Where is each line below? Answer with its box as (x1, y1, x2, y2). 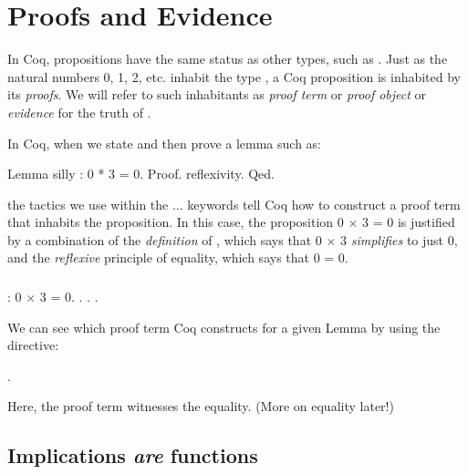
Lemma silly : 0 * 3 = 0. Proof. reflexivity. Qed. (7, 164, 275, 183)
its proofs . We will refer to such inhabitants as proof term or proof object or (7, 85, 427, 104)
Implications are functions (7, 441, 258, 469)
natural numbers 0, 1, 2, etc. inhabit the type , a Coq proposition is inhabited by (7, 67, 462, 86)
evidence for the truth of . (7, 102, 151, 121)
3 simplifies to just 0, (340, 230, 458, 249)
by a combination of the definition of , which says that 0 (7, 230, 322, 249)
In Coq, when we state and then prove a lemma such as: (7, 133, 321, 152)
